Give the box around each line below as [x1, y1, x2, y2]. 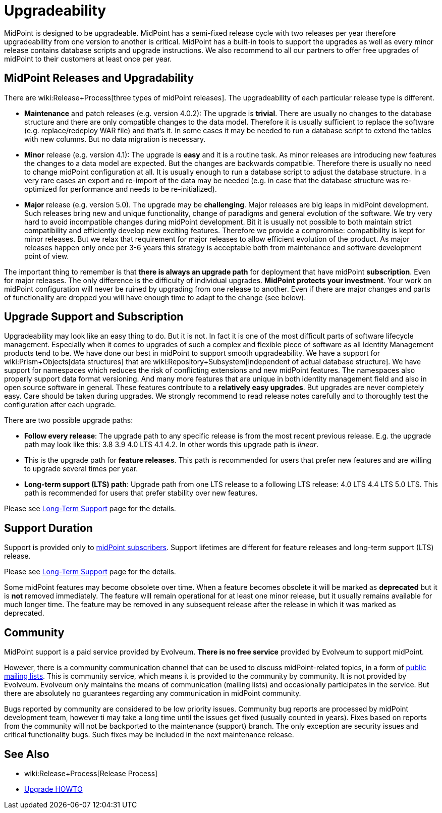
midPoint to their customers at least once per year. [4, 54, 172, 63]
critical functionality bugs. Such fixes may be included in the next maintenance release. [4, 730, 294, 739]
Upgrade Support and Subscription [4, 310, 184, 323]
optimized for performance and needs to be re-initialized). [24, 184, 217, 193]
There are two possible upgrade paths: [4, 416, 133, 425]
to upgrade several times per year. [24, 464, 138, 473]
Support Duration [4, 521, 93, 534]
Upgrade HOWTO [24, 784, 83, 793]
